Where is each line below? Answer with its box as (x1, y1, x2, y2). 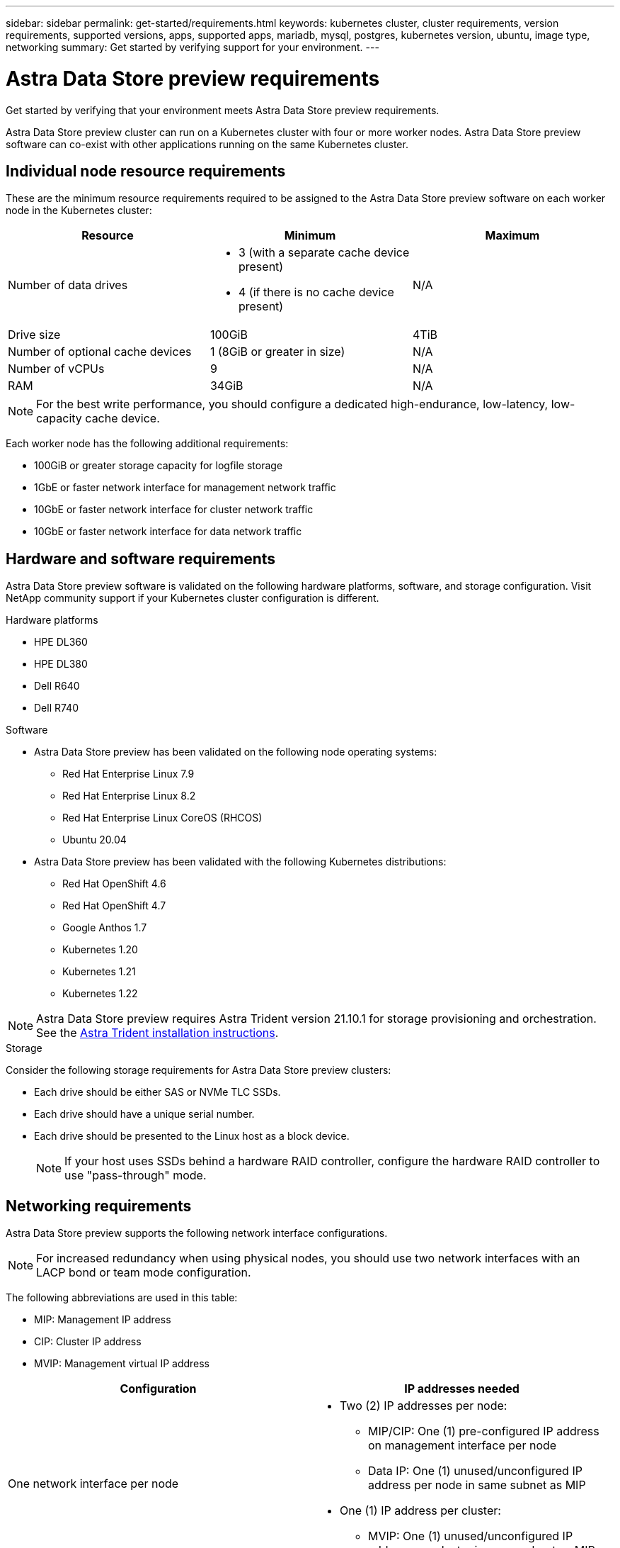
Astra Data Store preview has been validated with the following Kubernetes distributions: (34, 856, 447, 868)
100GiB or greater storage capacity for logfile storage (34, 459, 283, 472)
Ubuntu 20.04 (62, 834, 127, 846)
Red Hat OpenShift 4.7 (62, 899, 166, 912)
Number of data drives (8, 278, 128, 293)
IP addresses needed (404, 1381, 519, 1396)
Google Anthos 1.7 (62, 921, 147, 934)
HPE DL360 (34, 636, 88, 649)
